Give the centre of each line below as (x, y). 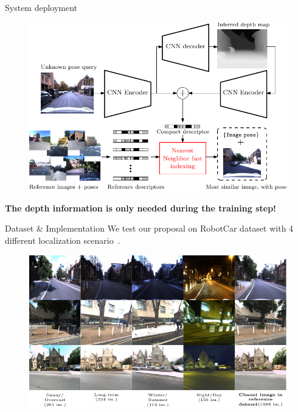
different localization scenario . (63, 240)
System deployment (41, 7)
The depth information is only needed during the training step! (140, 208)
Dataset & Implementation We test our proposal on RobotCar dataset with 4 (149, 228)
